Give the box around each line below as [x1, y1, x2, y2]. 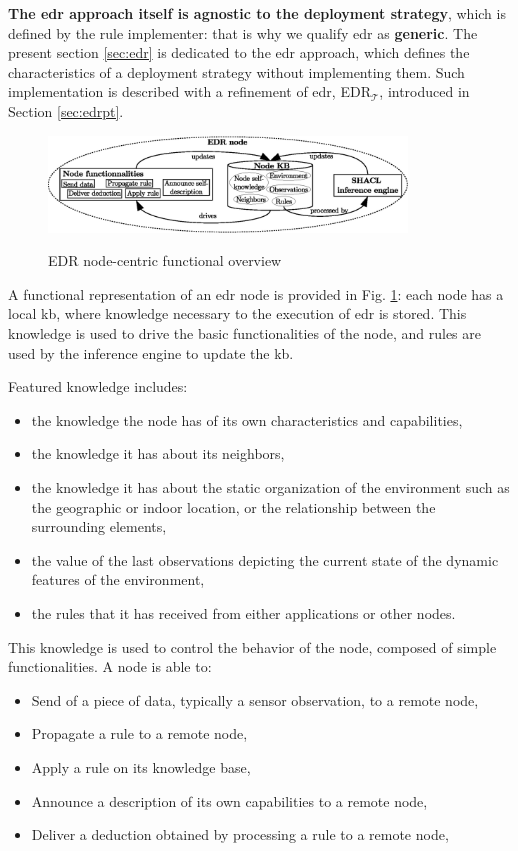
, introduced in [379, 81, 470, 102]
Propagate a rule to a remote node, [31, 723, 248, 744]
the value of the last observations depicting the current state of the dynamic [31, 549, 499, 570]
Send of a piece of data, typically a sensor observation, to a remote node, [31, 689, 479, 710]
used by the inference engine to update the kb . [8, 342, 294, 363]
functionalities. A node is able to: [8, 656, 212, 677]
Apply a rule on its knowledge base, [31, 756, 251, 777]
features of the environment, [31, 569, 205, 590]
